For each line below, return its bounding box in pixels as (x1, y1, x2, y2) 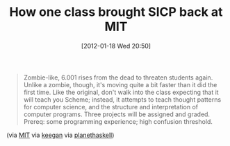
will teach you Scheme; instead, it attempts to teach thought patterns (23, 95, 222, 104)
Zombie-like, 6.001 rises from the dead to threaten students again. (23, 73, 213, 82)
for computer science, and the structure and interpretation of (23, 102, 199, 111)
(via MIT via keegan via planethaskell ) (6, 131, 115, 139)
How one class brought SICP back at (9, 4, 223, 20)
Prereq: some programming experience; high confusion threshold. (23, 117, 213, 125)
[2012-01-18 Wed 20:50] (81, 42, 151, 50)
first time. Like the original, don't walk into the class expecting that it (23, 88, 220, 96)
